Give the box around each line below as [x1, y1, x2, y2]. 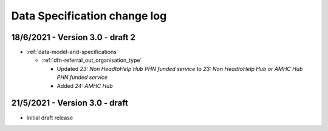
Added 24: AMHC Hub [56, 82, 113, 89]
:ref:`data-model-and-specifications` [26, 49, 118, 56]
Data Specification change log [11, 9, 167, 22]
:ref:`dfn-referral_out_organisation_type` [41, 56, 142, 64]
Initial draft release [26, 114, 73, 121]
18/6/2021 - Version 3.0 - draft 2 [11, 32, 136, 42]
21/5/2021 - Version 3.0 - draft [11, 98, 129, 109]
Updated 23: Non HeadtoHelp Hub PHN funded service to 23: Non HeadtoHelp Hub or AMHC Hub [56, 65, 303, 72]
